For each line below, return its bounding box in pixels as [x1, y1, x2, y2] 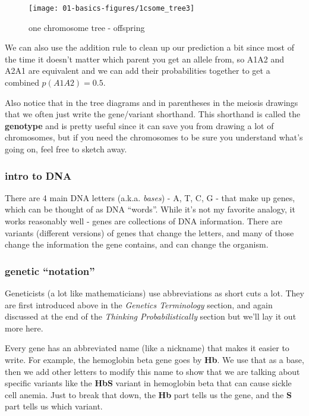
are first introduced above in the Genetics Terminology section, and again [5, 298, 273, 311]
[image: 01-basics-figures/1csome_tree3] [29, 4, 195, 12]
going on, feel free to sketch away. [5, 143, 127, 155]
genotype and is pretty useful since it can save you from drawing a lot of [5, 119, 274, 132]
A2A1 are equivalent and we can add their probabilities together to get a [5, 64, 270, 77]
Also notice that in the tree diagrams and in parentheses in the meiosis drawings [5, 96, 298, 108]
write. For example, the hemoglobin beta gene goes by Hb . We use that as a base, [5, 353, 304, 365]
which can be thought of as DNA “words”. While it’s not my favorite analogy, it [5, 203, 295, 215]
